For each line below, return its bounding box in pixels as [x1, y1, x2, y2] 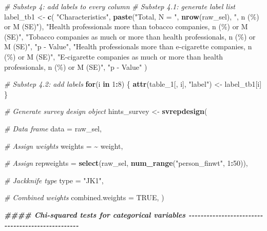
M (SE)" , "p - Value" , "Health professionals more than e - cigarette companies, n [4, 41, 252, 52]
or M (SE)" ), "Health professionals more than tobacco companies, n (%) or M [4, 21, 248, 32]
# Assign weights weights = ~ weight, [4, 140, 123, 151]
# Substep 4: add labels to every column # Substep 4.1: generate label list [4, 1, 235, 11]
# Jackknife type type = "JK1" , [4, 175, 104, 185]
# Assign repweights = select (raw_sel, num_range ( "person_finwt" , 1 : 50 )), [4, 158, 248, 168]
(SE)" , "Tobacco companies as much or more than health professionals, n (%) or [4, 31, 256, 42]
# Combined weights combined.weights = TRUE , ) [4, 192, 164, 203]
